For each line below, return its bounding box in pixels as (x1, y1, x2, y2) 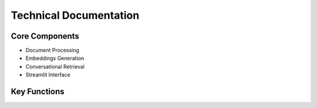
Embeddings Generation (25, 55, 85, 62)
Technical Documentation (11, 9, 140, 22)
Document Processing (25, 47, 79, 54)
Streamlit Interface (25, 71, 70, 79)
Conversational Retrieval (25, 63, 85, 70)
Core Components (11, 31, 79, 41)
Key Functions (11, 87, 65, 97)
